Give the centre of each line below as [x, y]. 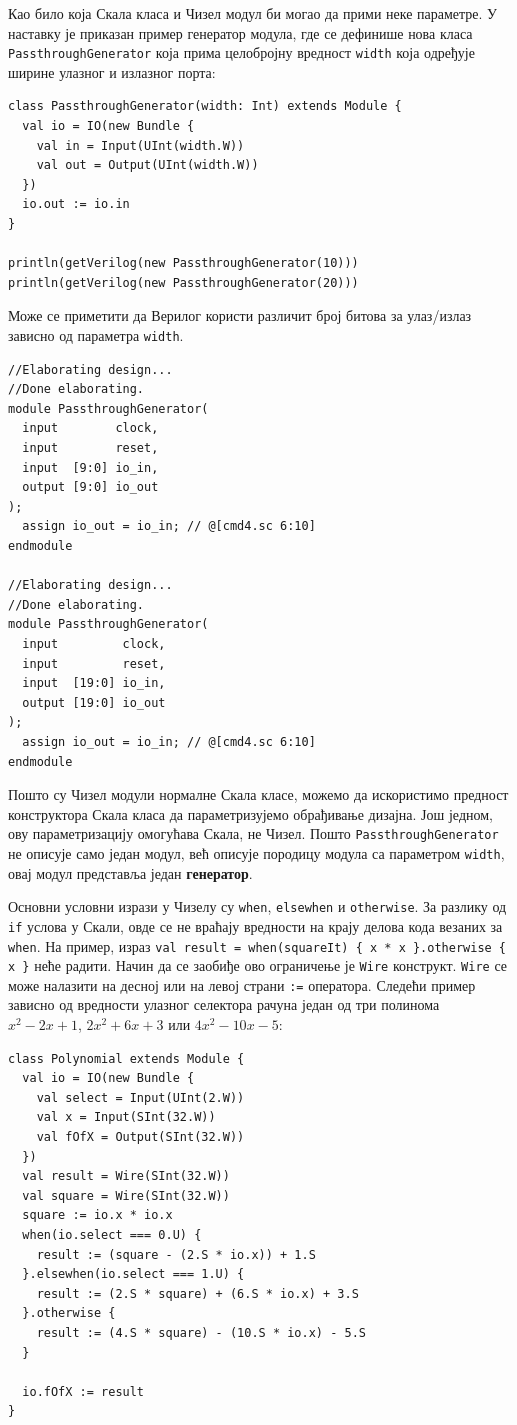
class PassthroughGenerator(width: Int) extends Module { [205, 106]
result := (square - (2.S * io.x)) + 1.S [176, 1254]
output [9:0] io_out [90, 487]
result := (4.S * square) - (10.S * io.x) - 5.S [201, 1332]
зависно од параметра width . [96, 334]
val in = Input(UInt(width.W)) [140, 145]
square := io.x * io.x [97, 1215]
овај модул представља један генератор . [130, 872]
